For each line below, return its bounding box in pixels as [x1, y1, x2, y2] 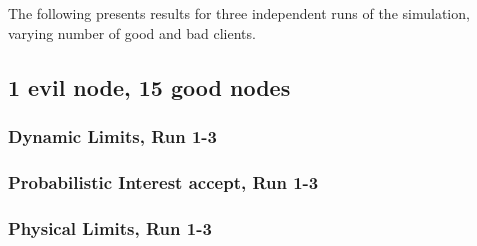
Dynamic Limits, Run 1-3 [8, 123, 217, 148]
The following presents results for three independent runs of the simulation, [8, 3, 470, 23]
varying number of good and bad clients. [8, 22, 256, 43]
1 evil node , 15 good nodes [8, 71, 291, 102]
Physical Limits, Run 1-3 [8, 215, 212, 240]
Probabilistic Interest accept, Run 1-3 [8, 169, 319, 194]
